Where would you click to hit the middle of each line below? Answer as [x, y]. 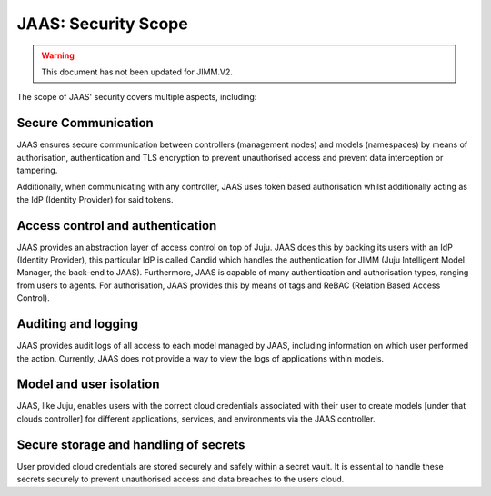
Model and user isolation [88, 385]
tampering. [37, 170]
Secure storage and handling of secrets [131, 445]
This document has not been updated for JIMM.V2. [137, 72]
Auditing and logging [77, 324]
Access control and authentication [117, 226]
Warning [58, 55]
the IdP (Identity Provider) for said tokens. [95, 199]
